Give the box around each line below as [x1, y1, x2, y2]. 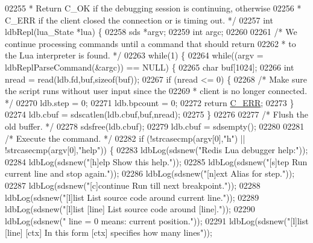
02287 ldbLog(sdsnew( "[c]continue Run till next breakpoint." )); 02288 [5, 178, 261, 191]
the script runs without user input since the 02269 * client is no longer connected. [5, 84, 308, 97]
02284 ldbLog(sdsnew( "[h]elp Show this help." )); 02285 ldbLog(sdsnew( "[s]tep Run [5, 155, 308, 168]
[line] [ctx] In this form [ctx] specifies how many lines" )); [5, 226, 212, 239]
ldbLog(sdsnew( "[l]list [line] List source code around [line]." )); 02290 [5, 203, 255, 215]
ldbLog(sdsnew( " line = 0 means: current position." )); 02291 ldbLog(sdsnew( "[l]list [5, 214, 309, 227]
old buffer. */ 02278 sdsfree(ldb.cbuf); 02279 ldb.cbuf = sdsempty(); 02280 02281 [5, 119, 305, 132]
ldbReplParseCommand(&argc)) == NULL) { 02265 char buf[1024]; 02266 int [5, 60, 294, 73]
